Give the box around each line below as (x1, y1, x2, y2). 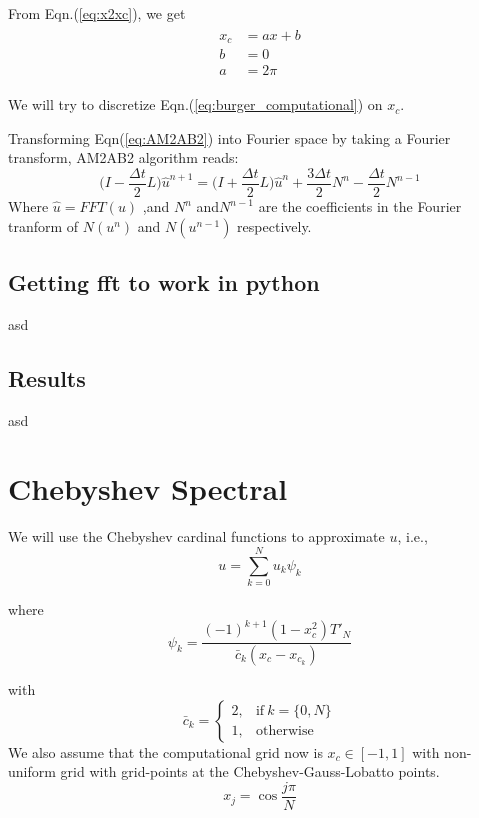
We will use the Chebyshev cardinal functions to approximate (8, 526, 385, 547)
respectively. (237, 215, 312, 236)
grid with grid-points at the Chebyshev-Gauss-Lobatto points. (60, 761, 440, 782)
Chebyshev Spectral (8, 468, 288, 509)
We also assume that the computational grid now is (8, 741, 323, 762)
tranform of (8, 215, 79, 236)
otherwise (255, 724, 314, 739)
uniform (8, 761, 56, 782)
